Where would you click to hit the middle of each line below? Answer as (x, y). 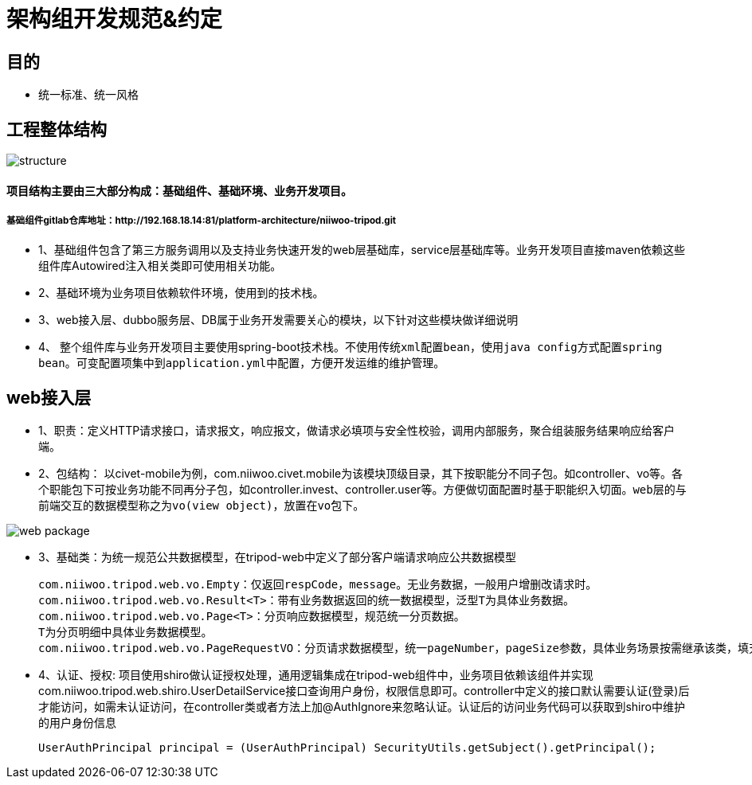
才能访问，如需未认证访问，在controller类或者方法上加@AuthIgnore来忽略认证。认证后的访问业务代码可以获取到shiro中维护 (362, 707)
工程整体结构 (57, 129)
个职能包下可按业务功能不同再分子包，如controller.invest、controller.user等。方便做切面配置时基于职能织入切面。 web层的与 (362, 490)
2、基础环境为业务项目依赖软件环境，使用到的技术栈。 (181, 293)
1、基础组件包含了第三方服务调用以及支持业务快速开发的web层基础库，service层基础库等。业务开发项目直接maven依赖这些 (362, 250)
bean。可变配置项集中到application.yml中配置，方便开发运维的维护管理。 (242, 363)
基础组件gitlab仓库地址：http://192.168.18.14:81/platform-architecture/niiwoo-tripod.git (202, 221)
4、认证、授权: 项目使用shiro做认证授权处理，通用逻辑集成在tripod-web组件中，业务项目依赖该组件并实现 (316, 675)
